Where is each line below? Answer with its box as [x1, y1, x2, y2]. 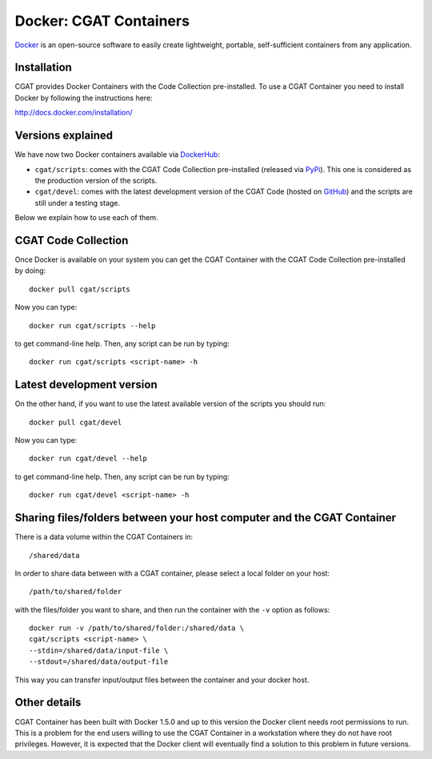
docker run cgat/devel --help [29, 454, 148, 464]
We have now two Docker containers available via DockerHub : [14, 150, 220, 159]
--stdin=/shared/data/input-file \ [29, 645, 169, 655]
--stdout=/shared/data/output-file [29, 657, 169, 666]
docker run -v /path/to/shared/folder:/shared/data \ [29, 624, 244, 632]
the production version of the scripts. [34, 175, 158, 185]
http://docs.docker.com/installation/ [14, 108, 134, 118]
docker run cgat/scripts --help [29, 321, 156, 330]
